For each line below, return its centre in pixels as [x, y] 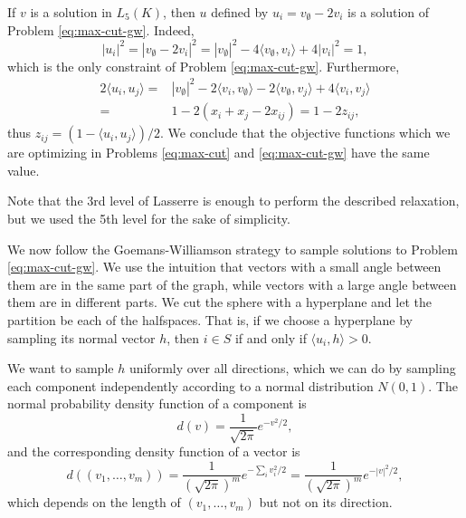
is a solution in [71, 12]
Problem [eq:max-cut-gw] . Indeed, [101, 29]
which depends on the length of [94, 502]
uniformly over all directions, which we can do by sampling [292, 368]
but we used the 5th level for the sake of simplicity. [149, 219]
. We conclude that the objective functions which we [305, 133]
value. [24, 170]
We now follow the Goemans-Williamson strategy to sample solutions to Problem [233, 249]
